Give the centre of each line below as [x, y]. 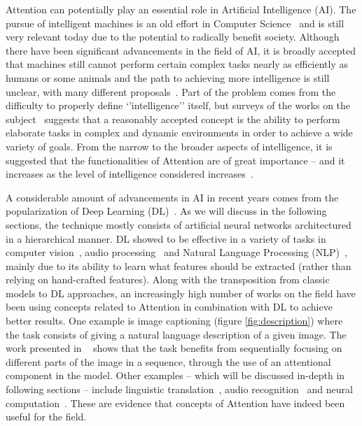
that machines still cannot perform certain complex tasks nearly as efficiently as [177, 64]
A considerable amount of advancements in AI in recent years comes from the [172, 197]
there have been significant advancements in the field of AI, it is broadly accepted [181, 50]
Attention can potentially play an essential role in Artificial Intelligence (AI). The [181, 9]
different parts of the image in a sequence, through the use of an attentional [168, 361]
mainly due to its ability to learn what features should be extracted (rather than [179, 265]
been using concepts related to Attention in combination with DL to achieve [169, 307]
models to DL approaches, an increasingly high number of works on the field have [181, 293]
